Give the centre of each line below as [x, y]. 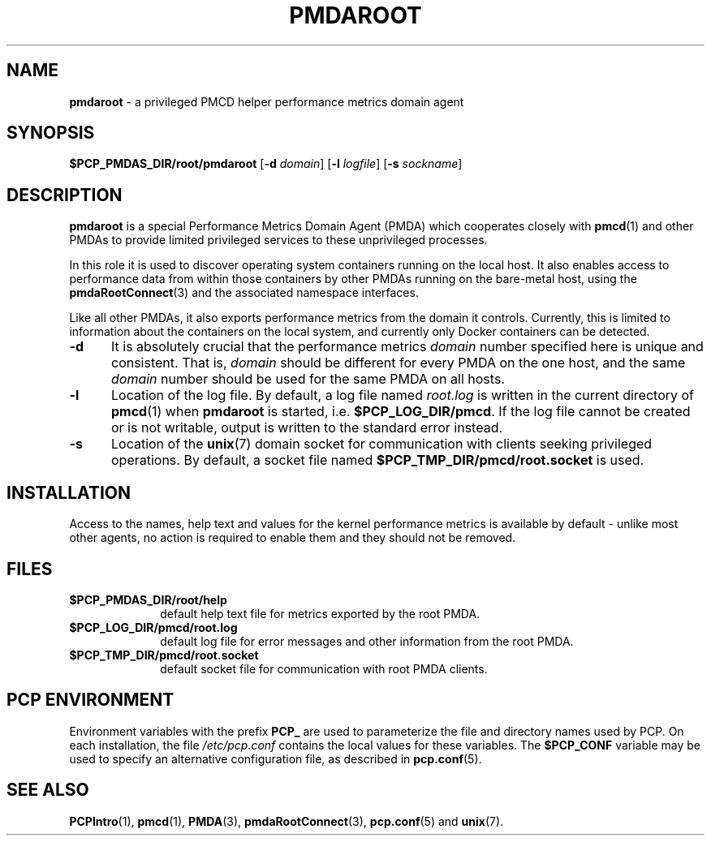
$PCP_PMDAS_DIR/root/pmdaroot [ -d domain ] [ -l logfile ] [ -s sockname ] [266, 164]
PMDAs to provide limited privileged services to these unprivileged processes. [278, 240]
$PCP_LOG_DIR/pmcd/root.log [153, 627]
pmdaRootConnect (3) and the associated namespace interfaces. [244, 293]
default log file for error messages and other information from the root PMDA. [367, 641]
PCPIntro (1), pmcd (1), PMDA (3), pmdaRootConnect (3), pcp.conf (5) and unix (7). [287, 821]
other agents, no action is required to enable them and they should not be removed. [293, 538]
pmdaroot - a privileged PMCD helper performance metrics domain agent [267, 101]
